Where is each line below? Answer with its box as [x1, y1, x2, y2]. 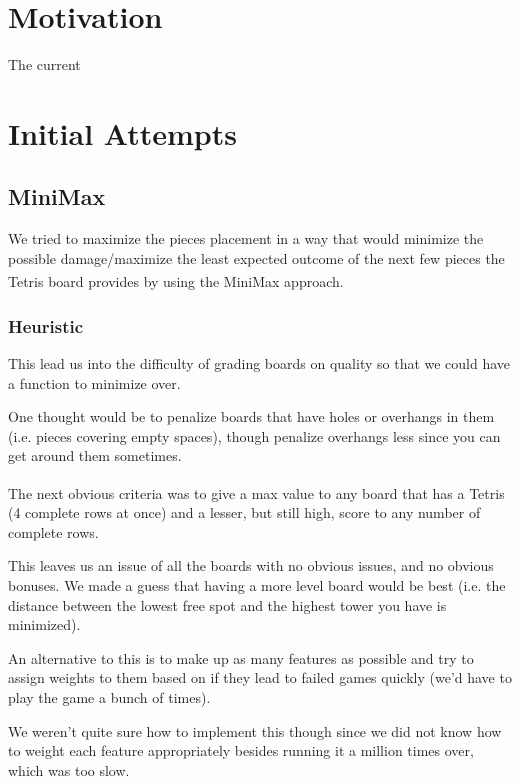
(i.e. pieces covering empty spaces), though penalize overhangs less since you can [8, 425, 501, 446]
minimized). [8, 614, 81, 635]
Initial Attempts [8, 112, 237, 153]
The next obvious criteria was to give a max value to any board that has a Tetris [8, 482, 505, 503]
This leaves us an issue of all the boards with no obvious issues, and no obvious [8, 555, 494, 576]
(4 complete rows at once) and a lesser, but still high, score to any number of [8, 502, 481, 523]
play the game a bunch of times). [8, 686, 211, 707]
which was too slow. [8, 759, 130, 780]
